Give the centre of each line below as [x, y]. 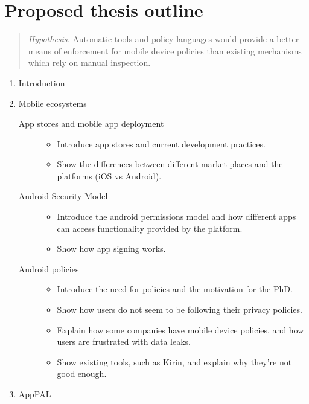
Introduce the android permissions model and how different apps [177, 216]
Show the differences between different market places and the [170, 164]
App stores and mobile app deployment [91, 123]
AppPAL [35, 394]
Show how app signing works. [111, 248]
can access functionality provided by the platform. [150, 228]
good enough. [82, 374]
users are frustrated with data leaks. [124, 341]
